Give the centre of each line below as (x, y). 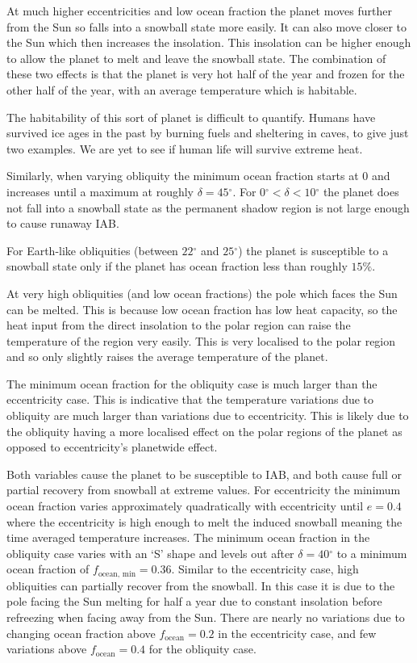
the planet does (361, 191)
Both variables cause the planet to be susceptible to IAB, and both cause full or (204, 474)
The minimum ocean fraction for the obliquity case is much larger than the (192, 383)
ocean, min (117, 574)
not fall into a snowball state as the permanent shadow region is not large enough (208, 207)
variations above (47, 649)
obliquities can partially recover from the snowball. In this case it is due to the (201, 585)
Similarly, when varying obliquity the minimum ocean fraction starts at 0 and (198, 176)
